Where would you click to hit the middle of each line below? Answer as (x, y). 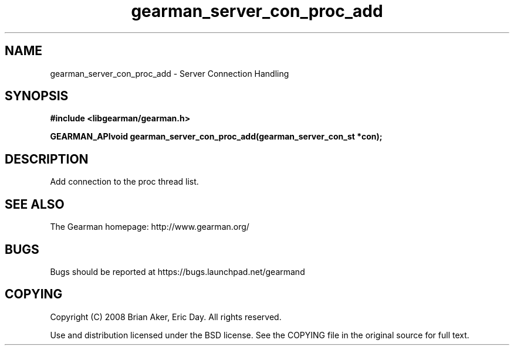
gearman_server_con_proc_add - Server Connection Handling (170, 73)
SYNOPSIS (37, 96)
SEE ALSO (35, 204)
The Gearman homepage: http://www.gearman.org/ (150, 227)
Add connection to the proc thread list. (124, 182)
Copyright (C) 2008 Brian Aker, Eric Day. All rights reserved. (166, 317)
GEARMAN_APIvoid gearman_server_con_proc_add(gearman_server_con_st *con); (216, 137)
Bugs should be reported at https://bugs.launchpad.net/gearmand (177, 271)
